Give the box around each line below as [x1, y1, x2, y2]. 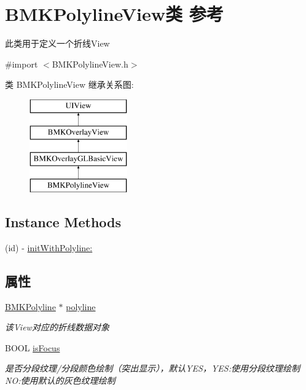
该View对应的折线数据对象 [5, 321, 109, 333]
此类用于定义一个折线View [5, 37, 110, 50]
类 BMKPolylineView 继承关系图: [5, 78, 134, 91]
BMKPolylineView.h [52, 57, 128, 70]
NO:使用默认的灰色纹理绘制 [5, 374, 116, 387]
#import [5, 57, 38, 70]
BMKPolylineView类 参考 [5, 1, 224, 26]
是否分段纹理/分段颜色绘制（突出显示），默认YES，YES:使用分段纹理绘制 [5, 362, 300, 375]
